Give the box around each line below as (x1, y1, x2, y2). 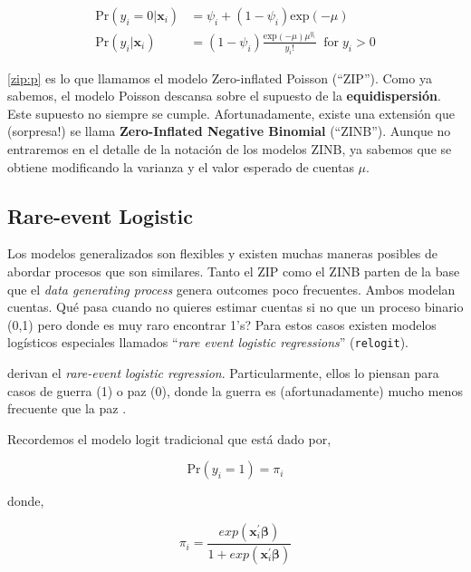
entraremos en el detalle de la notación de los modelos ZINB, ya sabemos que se (7, 140, 452, 159)
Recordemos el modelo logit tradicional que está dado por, (7, 429, 332, 448)
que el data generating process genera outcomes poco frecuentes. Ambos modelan (7, 279, 456, 298)
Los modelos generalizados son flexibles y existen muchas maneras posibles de (7, 244, 438, 263)
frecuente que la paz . (7, 399, 127, 418)
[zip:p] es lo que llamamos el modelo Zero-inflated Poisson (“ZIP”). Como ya (7, 68, 432, 87)
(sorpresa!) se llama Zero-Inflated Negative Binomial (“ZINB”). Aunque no (7, 121, 451, 141)
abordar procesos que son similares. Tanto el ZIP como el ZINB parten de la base (7, 262, 460, 281)
